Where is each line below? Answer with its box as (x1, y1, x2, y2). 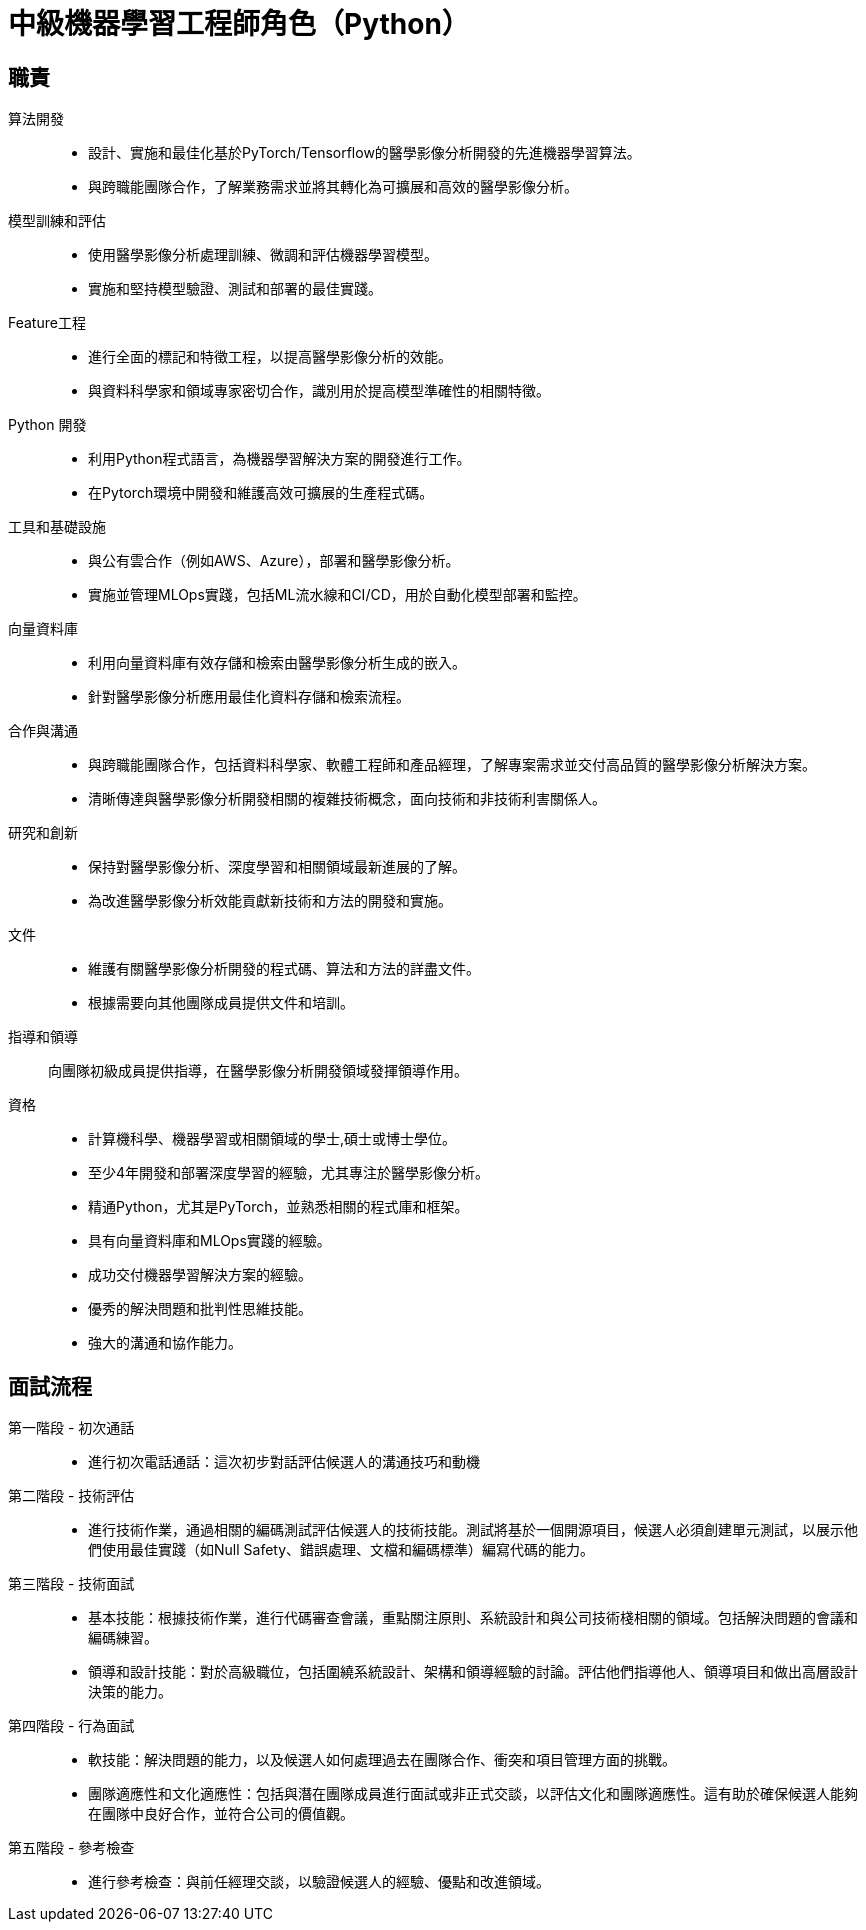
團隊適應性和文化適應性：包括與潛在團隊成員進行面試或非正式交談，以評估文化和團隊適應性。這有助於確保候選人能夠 (88, 1785, 858, 1803)
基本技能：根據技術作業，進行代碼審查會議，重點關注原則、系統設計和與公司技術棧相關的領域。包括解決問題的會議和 (88, 1609, 858, 1627)
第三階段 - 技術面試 (8, 1575, 135, 1593)
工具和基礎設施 (8, 518, 106, 536)
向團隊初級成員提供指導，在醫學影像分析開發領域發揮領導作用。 (48, 1062, 468, 1080)
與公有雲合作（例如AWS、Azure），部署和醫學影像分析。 (88, 552, 460, 570)
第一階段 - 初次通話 (8, 1419, 135, 1437)
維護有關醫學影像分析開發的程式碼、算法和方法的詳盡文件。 (88, 960, 480, 978)
